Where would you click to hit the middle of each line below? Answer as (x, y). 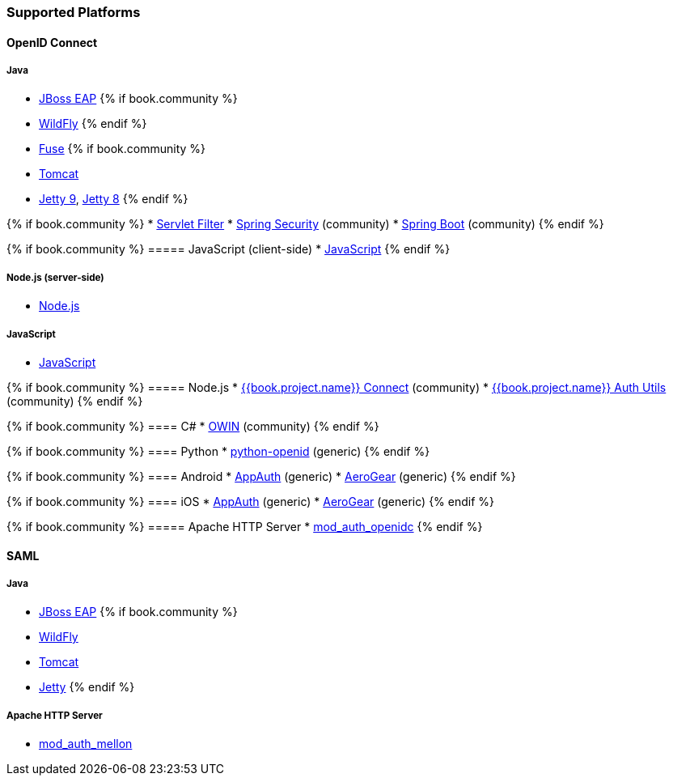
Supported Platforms (74, 12)
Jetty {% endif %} (87, 687)
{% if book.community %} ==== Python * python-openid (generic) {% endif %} (218, 451)
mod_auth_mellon (86, 744)
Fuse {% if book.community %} (123, 149)
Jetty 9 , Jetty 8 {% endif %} (114, 199)
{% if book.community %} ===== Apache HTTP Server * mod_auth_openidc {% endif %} (245, 526)
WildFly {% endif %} (93, 124)
